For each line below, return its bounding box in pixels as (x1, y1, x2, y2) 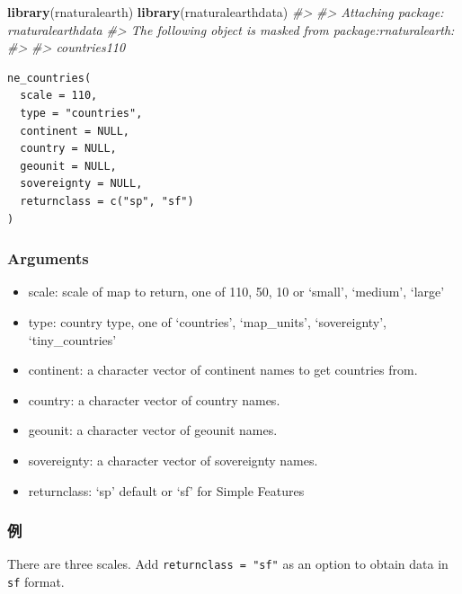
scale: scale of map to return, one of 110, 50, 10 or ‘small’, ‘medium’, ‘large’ (28, 282, 445, 301)
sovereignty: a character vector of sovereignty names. (28, 450, 318, 469)
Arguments (7, 247, 89, 270)
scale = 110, (20, 89, 98, 102)
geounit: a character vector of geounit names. (28, 421, 278, 439)
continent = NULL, (20, 124, 130, 137)
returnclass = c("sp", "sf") (20, 194, 194, 208)
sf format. (7, 572, 65, 590)
